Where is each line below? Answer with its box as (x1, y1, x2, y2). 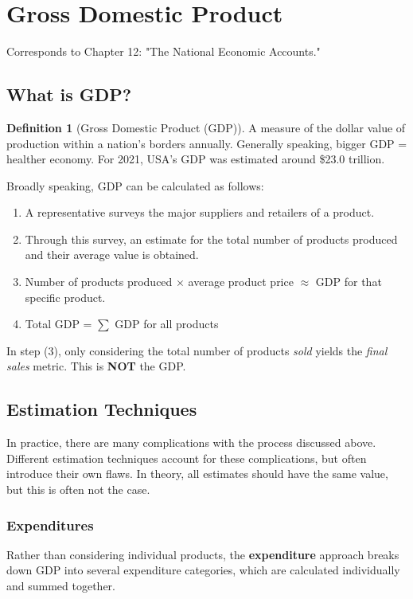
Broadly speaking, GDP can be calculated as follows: (6, 177, 264, 194)
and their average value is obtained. (25, 246, 199, 263)
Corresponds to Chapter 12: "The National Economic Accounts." (6, 43, 321, 60)
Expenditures (6, 515, 94, 534)
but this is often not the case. (6, 481, 150, 498)
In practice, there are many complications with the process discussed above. (6, 434, 376, 451)
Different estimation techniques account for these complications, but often (6, 449, 367, 466)
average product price (188, 273, 294, 290)
